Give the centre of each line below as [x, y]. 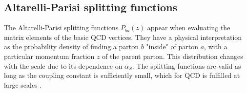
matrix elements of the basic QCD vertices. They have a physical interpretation [123, 37]
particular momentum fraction [49, 56]
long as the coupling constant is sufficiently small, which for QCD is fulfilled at [122, 75]
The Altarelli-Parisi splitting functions [61, 28]
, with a [216, 46]
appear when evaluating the [189, 28]
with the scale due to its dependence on [63, 65]
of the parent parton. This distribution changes [173, 56]
